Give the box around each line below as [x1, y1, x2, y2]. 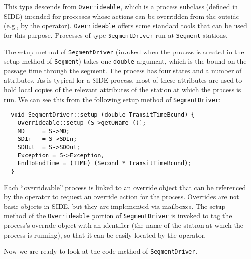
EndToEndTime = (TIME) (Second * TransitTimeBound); [17, 160, 191, 167]
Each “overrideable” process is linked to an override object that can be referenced [4, 182, 246, 192]
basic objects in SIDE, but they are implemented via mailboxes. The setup [4, 201, 226, 211]
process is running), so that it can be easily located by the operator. [4, 229, 206, 240]
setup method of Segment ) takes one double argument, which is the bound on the [4, 56, 247, 66]
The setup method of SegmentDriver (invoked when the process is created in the [4, 46, 244, 56]
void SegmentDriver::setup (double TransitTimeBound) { [11, 111, 195, 119]
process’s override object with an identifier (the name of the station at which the [4, 220, 243, 230]
